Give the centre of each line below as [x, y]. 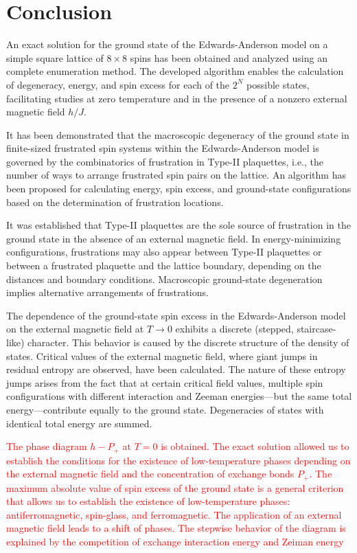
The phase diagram [47, 446]
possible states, [278, 84]
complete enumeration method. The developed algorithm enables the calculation [175, 71]
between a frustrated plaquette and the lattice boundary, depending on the [164, 266]
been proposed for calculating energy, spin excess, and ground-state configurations [179, 189]
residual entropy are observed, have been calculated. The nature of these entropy [176, 369]
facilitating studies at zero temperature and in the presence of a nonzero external [177, 98]
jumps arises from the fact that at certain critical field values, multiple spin [165, 382]
